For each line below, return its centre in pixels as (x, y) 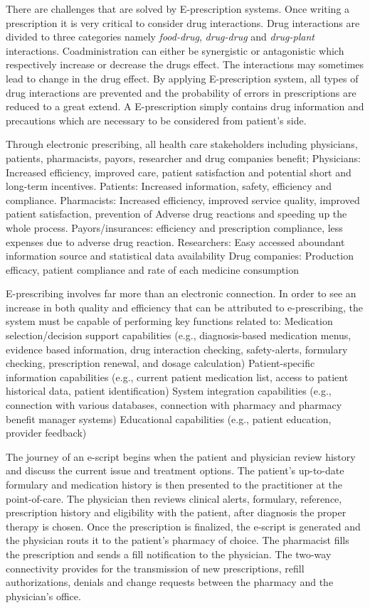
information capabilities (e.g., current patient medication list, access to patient (177, 377)
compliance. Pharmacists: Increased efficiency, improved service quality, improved (183, 199)
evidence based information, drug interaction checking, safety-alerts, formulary (177, 349)
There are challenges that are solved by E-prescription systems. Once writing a (178, 9)
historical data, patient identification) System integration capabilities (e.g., (169, 391)
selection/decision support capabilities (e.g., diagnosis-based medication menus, (179, 335)
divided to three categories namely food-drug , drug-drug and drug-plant (160, 37)
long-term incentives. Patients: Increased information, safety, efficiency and (169, 186)
